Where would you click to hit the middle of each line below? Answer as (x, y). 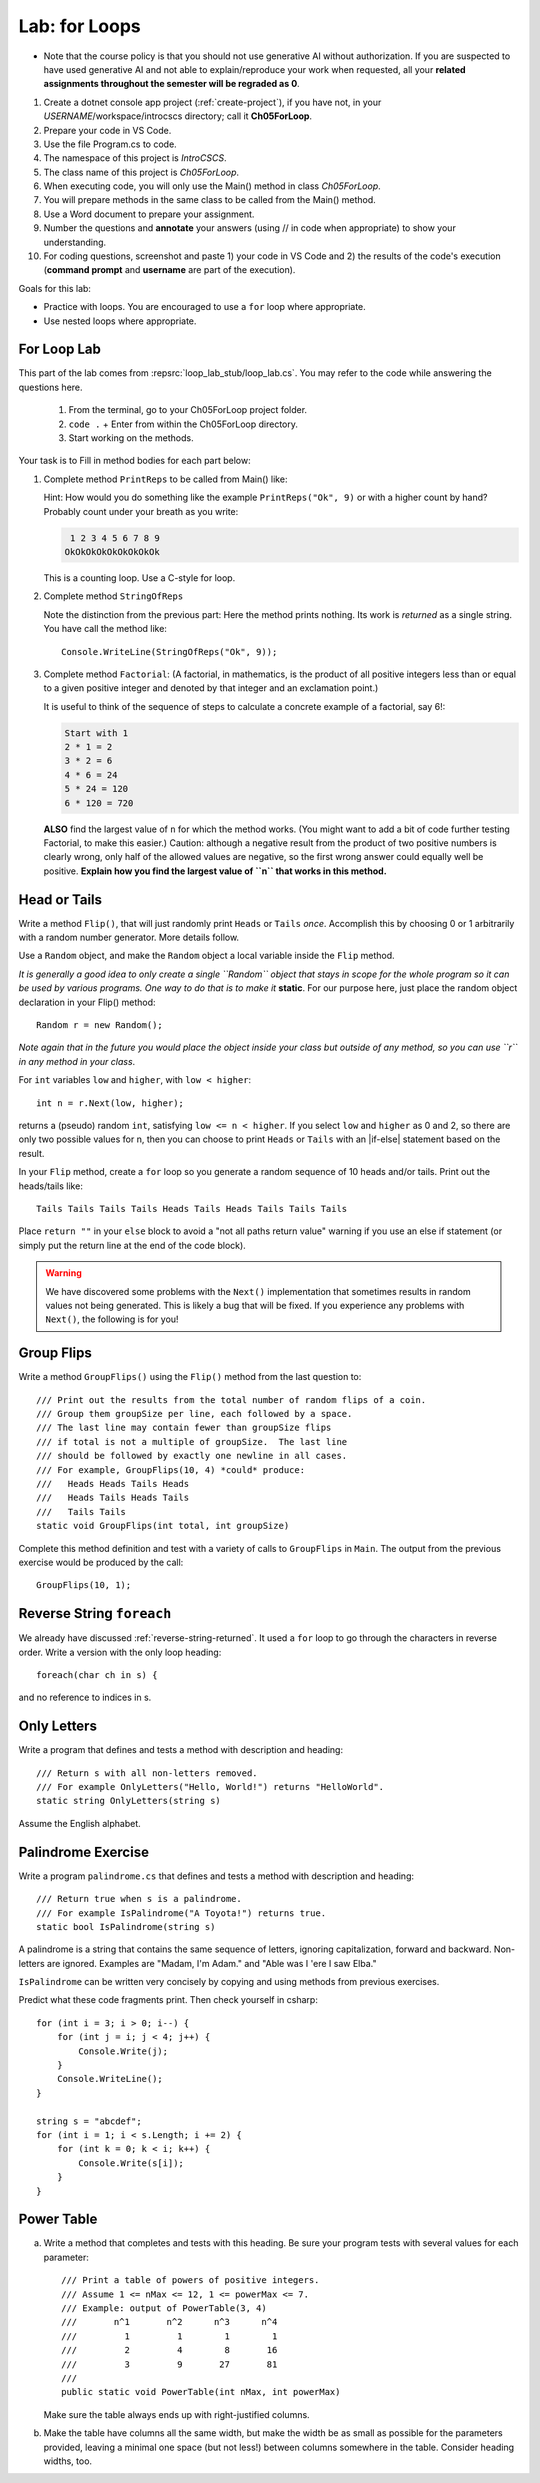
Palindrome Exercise (84, 1851)
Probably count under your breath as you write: (141, 511)
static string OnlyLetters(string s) (129, 1801)
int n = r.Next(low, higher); (110, 1103)
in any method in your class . (77, 1061)
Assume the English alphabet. (80, 1823)
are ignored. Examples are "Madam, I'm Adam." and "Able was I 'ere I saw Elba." (211, 1963)
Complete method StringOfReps (113, 596)
